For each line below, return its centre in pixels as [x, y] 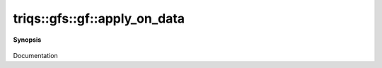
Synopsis [27, 40]
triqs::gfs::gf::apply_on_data [99, 18]
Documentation [35, 55]
